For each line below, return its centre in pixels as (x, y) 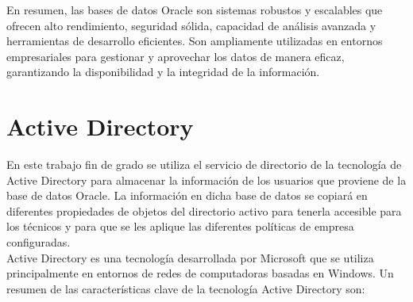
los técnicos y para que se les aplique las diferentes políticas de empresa (180, 226)
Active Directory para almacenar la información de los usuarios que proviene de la (206, 180)
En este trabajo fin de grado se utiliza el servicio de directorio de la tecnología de (204, 164)
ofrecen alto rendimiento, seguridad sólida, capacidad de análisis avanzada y (191, 25)
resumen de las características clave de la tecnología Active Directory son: (186, 288)
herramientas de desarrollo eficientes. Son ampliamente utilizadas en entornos (195, 41)
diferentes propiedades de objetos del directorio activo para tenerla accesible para (204, 210)
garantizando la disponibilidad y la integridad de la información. (163, 72)
